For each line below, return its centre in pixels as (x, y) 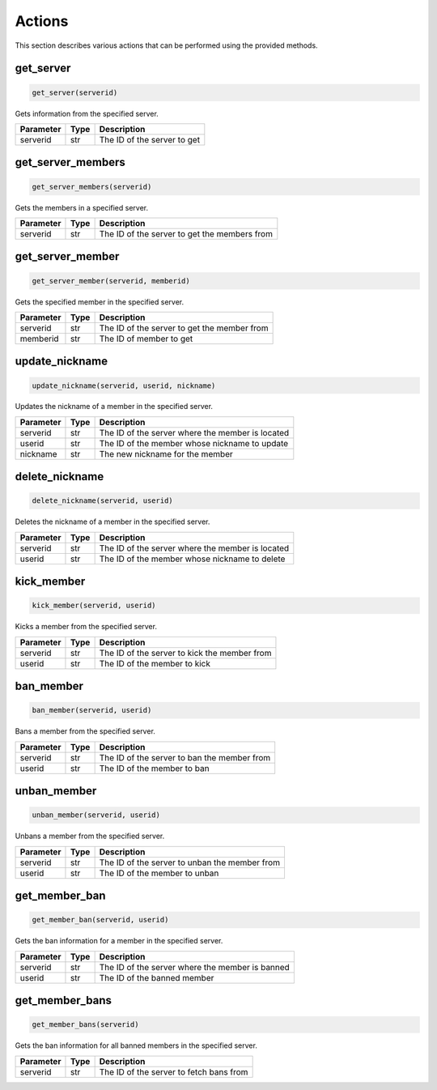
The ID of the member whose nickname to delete (192, 559)
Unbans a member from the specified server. (90, 836)
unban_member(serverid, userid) (96, 815)
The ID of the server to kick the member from (185, 653)
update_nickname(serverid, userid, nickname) (124, 385)
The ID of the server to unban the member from (190, 862)
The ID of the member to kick (155, 663)
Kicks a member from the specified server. (86, 627)
